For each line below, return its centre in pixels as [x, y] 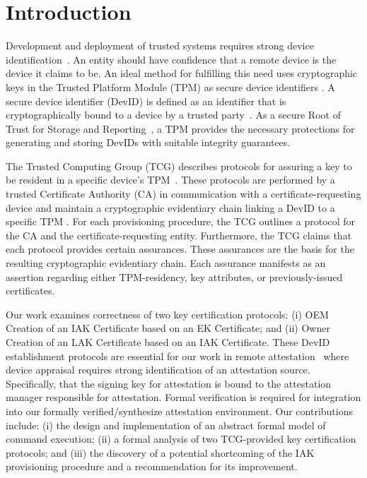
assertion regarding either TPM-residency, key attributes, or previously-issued [174, 276]
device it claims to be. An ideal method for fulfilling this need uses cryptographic [182, 73]
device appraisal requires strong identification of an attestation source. [158, 370]
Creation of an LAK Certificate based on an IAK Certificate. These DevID [168, 342]
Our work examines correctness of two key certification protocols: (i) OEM [167, 314]
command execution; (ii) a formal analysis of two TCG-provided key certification [181, 439]
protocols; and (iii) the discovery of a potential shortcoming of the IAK [160, 452]
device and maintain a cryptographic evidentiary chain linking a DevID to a [170, 207]
